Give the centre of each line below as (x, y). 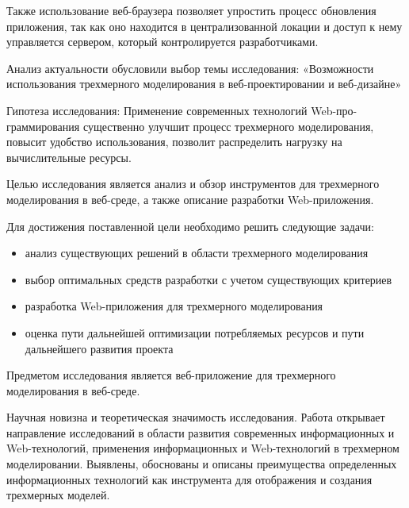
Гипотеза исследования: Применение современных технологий (157, 110)
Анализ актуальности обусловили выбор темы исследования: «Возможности (190, 68)
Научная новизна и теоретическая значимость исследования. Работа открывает (196, 417)
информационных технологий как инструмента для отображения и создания (189, 479)
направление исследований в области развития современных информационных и (201, 432)
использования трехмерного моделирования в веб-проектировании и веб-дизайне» (204, 84)
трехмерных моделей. (58, 495)
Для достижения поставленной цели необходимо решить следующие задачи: (190, 226)
